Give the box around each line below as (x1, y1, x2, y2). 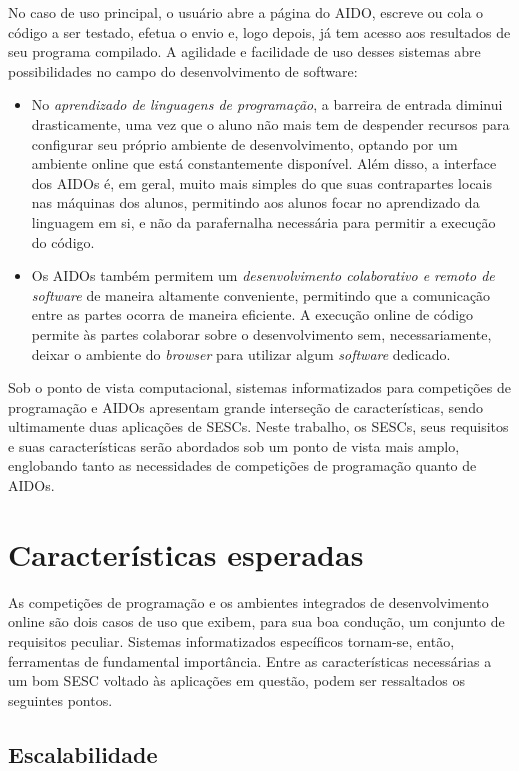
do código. (31, 231, 95, 252)
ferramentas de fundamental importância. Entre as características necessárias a (8, 650, 492, 671)
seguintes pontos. (8, 689, 113, 710)
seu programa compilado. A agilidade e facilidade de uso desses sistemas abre (8, 41, 481, 62)
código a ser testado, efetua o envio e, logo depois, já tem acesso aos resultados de (8, 21, 511, 42)
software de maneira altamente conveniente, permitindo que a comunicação (31, 284, 491, 305)
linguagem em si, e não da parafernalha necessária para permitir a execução (31, 211, 496, 232)
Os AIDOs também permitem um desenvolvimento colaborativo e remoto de (31, 265, 495, 286)
